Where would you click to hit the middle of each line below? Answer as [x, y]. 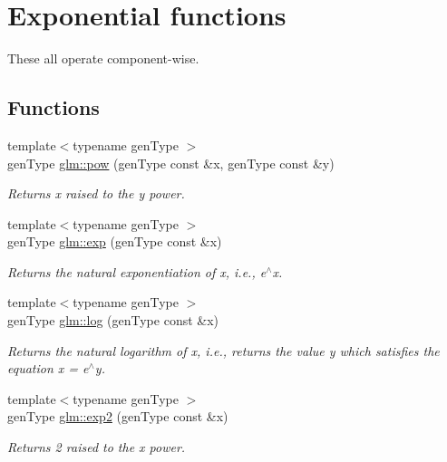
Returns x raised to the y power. [96, 193]
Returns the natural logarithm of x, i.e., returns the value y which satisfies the [223, 350]
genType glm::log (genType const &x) [113, 320]
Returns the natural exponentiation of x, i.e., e [137, 271]
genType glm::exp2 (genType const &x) [118, 416]
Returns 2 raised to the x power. [97, 447]
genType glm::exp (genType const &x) [115, 241]
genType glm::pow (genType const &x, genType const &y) [171, 163]
